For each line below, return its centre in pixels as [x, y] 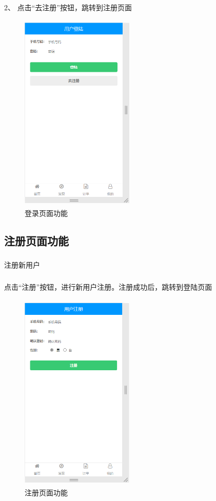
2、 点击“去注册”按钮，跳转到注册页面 [68, 7]
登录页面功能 [46, 213]
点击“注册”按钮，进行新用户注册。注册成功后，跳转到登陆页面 [108, 286]
